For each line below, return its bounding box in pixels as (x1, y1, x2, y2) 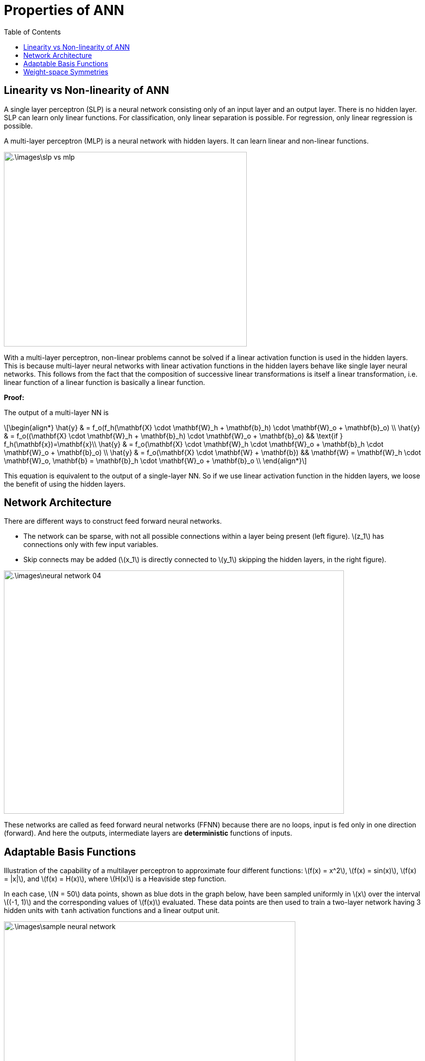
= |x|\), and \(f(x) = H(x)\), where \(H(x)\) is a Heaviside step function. (4, 875, 226, 883)
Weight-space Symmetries (23, 67, 108, 76)
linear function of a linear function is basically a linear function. (4, 378, 205, 386)
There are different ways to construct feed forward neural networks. (4, 517, 222, 526)
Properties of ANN (4, 2, 124, 18)
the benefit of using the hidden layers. (4, 479, 126, 488)
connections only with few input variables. (23, 540, 158, 549)
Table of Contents (4, 27, 61, 36)
